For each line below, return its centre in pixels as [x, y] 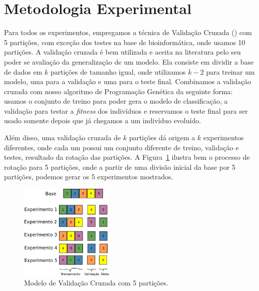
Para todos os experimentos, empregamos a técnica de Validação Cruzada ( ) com [128, 32]
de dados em [23, 71]
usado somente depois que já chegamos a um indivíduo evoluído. [102, 120]
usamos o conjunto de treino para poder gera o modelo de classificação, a [116, 101]
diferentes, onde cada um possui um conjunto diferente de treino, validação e [121, 147]
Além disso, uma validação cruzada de [62, 137]
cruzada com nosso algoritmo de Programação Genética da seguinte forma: [118, 91]
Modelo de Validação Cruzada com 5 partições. [96, 283]
